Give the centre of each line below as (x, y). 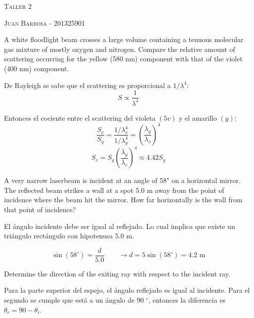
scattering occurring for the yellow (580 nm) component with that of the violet (123, 59)
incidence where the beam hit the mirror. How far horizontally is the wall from (123, 200)
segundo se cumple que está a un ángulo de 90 (74, 299)
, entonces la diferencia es (187, 299)
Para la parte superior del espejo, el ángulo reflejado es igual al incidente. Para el (127, 290)
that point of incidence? (40, 209)
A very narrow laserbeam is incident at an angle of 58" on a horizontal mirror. (122, 180)
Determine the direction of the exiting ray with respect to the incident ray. (117, 273)
